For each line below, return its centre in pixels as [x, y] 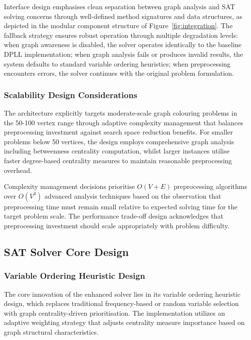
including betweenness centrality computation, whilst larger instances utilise [117, 151]
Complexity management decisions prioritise [70, 186]
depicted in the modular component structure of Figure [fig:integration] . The [118, 25]
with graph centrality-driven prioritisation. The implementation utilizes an [115, 313]
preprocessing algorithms [210, 186]
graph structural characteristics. [51, 331]
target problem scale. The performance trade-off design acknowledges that [114, 216]
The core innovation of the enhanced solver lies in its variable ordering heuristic [122, 294]
